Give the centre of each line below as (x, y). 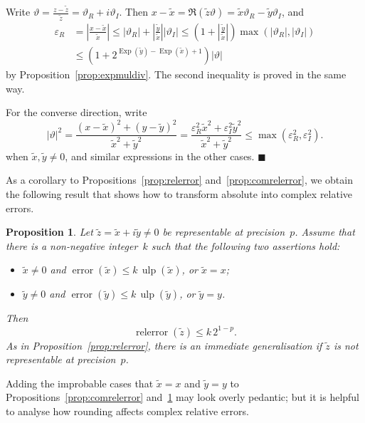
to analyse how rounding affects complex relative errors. (127, 411)
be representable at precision (224, 232)
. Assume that (325, 232)
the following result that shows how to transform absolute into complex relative (179, 194)
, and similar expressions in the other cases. (160, 156)
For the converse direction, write (76, 112)
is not (346, 345)
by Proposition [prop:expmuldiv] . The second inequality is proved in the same (176, 74)
